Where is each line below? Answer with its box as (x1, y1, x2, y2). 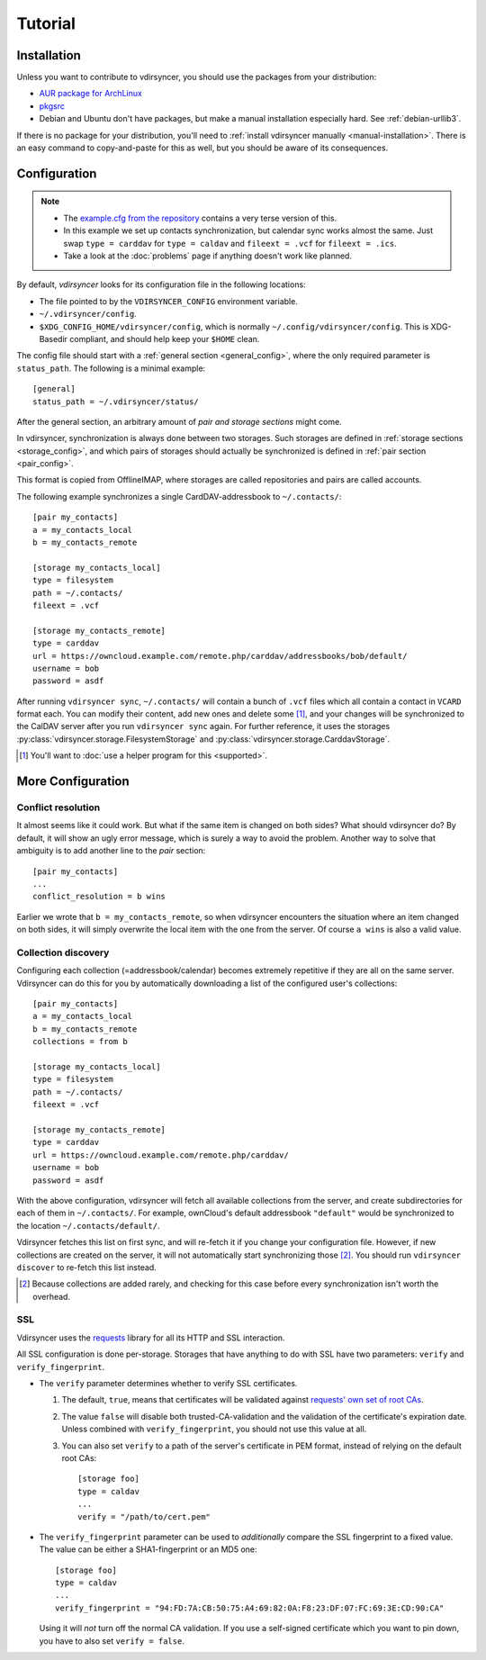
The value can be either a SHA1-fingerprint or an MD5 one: (39, 1544, 257, 1555)
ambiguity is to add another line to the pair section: (16, 845, 206, 856)
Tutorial (16, 14, 76, 33)
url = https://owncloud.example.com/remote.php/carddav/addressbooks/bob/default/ (32, 651, 408, 661)
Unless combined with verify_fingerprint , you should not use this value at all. (61, 1423, 367, 1435)
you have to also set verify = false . (39, 1635, 184, 1646)
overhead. (32, 1291, 71, 1302)
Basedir (39, 333, 67, 344)
